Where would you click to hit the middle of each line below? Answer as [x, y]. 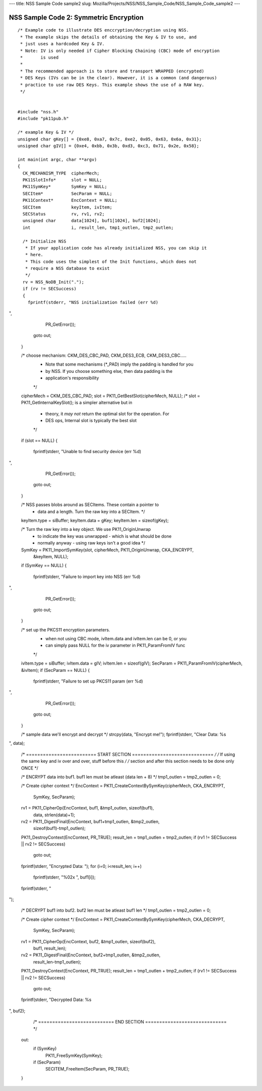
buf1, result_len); [50, 948]
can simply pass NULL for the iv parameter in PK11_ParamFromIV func [115, 645]
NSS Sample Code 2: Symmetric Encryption [76, 17]
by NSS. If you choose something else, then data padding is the [109, 371]
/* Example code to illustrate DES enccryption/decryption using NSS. [103, 30]
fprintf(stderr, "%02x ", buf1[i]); [64, 877]
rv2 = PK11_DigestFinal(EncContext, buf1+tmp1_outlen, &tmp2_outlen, [90, 821]
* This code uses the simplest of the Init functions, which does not [111, 262]
